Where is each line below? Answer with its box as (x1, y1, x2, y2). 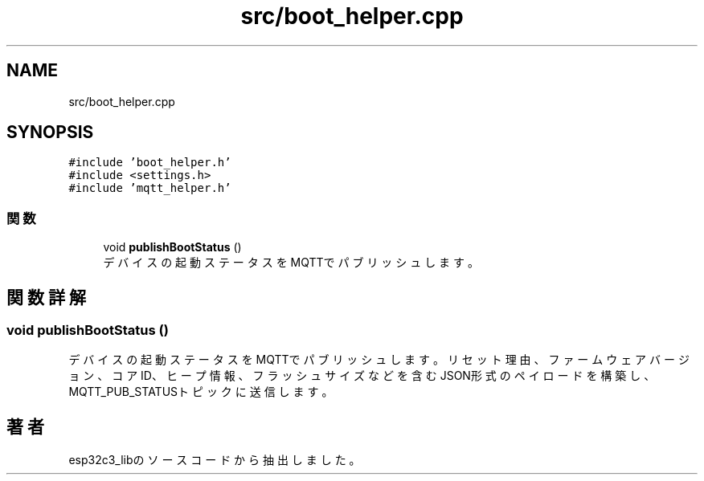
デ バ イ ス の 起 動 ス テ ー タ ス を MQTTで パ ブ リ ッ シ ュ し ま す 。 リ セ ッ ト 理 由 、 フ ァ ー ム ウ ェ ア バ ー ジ (68, 353, 690, 367)
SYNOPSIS (6, 122, 94, 143)
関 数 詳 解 (6, 287, 86, 308)
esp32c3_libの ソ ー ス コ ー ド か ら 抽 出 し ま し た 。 (68, 453, 361, 467)
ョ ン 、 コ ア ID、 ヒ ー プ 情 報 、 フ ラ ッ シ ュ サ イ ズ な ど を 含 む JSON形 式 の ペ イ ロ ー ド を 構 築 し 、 (68, 369, 656, 383)
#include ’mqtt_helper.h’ (68, 181, 231, 195)
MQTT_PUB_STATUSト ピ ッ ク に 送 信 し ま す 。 (68, 385, 334, 399)
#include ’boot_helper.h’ (68, 156, 231, 169)
